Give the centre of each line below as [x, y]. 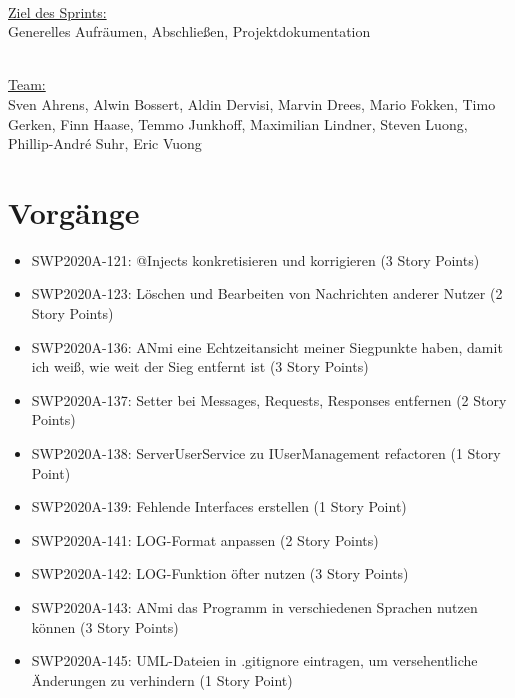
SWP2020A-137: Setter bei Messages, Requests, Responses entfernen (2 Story [269, 399]
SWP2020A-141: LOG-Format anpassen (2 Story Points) [205, 539]
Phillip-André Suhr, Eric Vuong [105, 143]
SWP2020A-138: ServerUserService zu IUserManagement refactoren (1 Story [266, 453]
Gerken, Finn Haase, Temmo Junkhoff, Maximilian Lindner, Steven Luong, [238, 123]
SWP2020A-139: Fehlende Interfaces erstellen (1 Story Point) [219, 506]
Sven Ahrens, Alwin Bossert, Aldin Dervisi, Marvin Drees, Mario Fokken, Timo [252, 103]
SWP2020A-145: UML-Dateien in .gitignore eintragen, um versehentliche [254, 660]
